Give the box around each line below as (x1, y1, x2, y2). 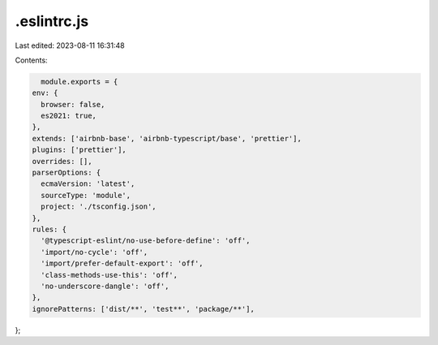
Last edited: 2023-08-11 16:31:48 (15, 41, 125, 50)
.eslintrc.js (15, 12, 89, 30)
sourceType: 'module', (41, 191, 131, 200)
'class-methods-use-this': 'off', (41, 270, 178, 279)
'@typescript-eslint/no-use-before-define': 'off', (41, 236, 251, 245)
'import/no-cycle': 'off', (41, 248, 148, 257)
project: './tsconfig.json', (41, 202, 157, 211)
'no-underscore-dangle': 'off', (41, 281, 170, 291)
